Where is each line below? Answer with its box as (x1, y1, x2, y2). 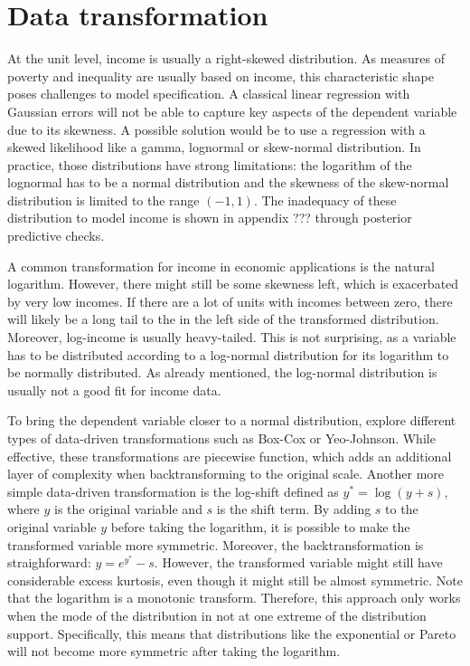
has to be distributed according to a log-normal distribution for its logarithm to (7, 345, 449, 364)
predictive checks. (7, 226, 105, 245)
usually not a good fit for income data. (7, 380, 221, 399)
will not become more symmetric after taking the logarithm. (7, 642, 341, 661)
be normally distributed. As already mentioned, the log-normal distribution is (7, 363, 437, 382)
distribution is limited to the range (7, 190, 200, 209)
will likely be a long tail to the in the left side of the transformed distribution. (7, 309, 439, 328)
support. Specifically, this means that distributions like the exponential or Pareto (7, 623, 456, 642)
